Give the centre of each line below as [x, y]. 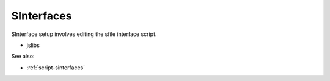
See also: [23, 56]
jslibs [33, 45]
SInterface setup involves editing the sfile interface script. [84, 34]
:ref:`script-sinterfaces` [56, 68]
